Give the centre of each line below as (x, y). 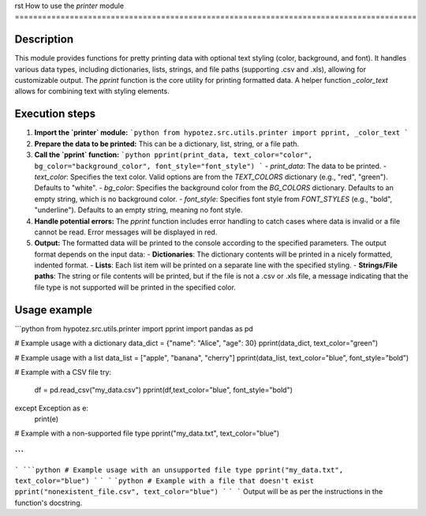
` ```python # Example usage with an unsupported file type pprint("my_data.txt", (179, 470)
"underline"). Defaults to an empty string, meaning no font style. (138, 210)
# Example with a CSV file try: (63, 372)
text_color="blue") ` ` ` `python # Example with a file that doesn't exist (164, 481)
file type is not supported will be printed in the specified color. (135, 287)
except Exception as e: (51, 408)
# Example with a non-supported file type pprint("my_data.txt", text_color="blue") (147, 433)
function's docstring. (49, 503)
